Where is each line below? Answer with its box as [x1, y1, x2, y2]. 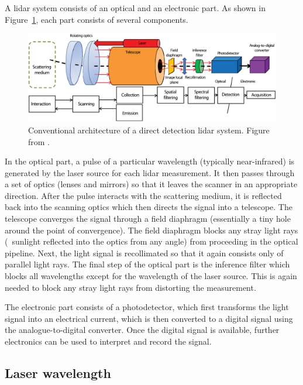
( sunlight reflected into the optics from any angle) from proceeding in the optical [5, 235, 298, 247]
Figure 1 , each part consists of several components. [5, 13, 188, 25]
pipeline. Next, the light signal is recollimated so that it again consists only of [5, 246, 284, 259]
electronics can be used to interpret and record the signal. [5, 335, 212, 347]
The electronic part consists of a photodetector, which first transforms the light [5, 301, 289, 313]
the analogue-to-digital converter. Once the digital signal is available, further [5, 324, 280, 336]
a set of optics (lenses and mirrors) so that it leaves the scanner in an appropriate [5, 178, 298, 190]
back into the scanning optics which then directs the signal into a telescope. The [5, 201, 292, 213]
